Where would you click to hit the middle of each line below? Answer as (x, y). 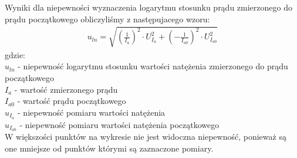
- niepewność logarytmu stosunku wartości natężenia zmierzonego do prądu (153, 66)
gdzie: (15, 54)
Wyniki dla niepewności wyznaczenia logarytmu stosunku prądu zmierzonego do (148, 7)
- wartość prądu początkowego (72, 101)
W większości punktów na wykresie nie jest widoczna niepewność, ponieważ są (146, 137)
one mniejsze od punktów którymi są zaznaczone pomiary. (109, 148)
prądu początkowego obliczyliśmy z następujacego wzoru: (107, 19)
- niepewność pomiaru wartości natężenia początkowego (119, 124)
